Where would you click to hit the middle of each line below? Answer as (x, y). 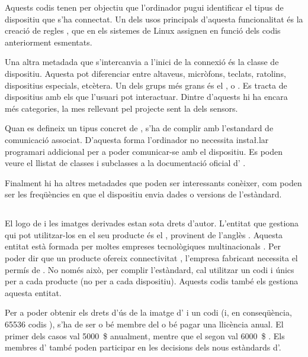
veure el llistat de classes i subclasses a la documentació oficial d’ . (125, 163)
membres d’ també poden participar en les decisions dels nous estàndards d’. (143, 347)
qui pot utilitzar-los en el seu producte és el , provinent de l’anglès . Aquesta (144, 234)
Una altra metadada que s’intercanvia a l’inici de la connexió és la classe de (142, 62)
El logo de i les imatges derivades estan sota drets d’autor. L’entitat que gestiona (152, 223)
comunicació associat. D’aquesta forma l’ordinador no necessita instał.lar (137, 139)
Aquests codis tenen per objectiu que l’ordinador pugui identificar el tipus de (144, 7)
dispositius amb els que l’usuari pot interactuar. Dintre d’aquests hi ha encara (146, 97)
